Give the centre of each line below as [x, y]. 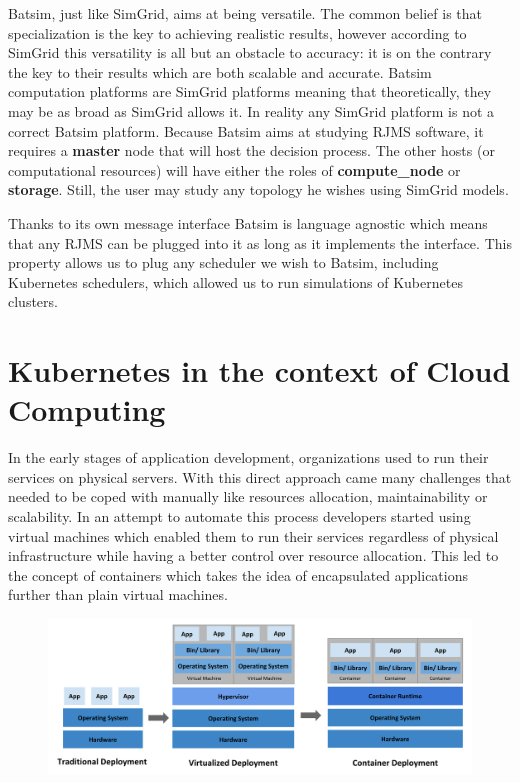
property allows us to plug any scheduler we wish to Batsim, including [223, 262]
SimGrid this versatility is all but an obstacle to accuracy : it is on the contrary [250, 52]
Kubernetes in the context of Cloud [259, 370]
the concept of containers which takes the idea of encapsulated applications [238, 574]
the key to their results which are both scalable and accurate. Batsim [220, 71]
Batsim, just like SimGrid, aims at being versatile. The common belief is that [245, 13]
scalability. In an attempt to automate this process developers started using [239, 516]
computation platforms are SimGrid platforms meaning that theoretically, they [250, 91]
